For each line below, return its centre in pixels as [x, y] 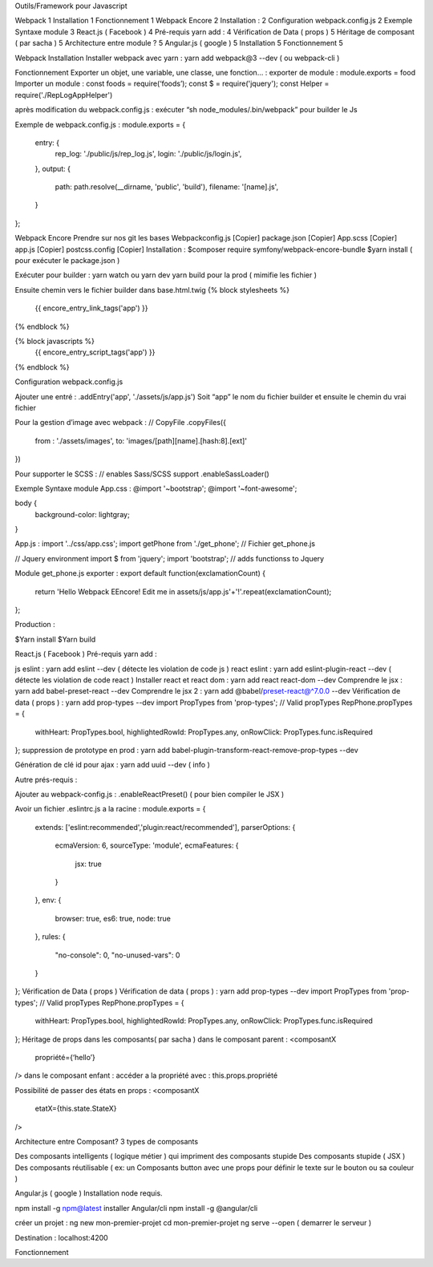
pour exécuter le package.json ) [67, 261]
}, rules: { [50, 937]
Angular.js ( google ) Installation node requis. [89, 1193]
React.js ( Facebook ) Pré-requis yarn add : [86, 654]
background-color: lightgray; [82, 514]
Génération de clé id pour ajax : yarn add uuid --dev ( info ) [112, 765]
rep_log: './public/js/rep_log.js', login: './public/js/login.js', [148, 154]
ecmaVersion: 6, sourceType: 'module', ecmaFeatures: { [147, 845]
